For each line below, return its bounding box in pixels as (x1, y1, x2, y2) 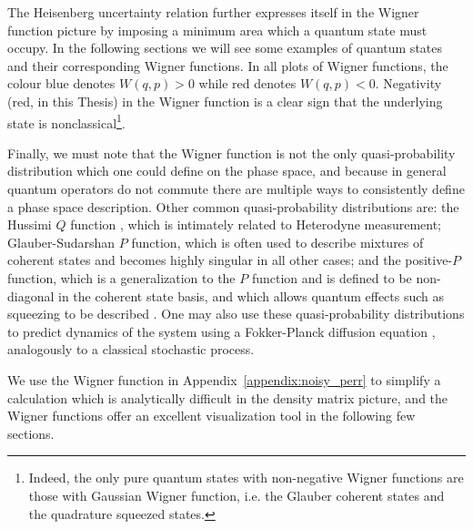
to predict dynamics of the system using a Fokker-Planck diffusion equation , (7, 321, 436, 341)
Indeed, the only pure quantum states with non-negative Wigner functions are (28, 468, 464, 487)
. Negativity (375, 74, 442, 93)
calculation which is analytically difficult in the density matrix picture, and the (7, 388, 448, 407)
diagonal (7, 286, 55, 305)
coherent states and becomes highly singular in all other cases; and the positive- (7, 250, 453, 270)
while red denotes (198, 74, 297, 93)
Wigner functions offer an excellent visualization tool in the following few (7, 406, 416, 425)
